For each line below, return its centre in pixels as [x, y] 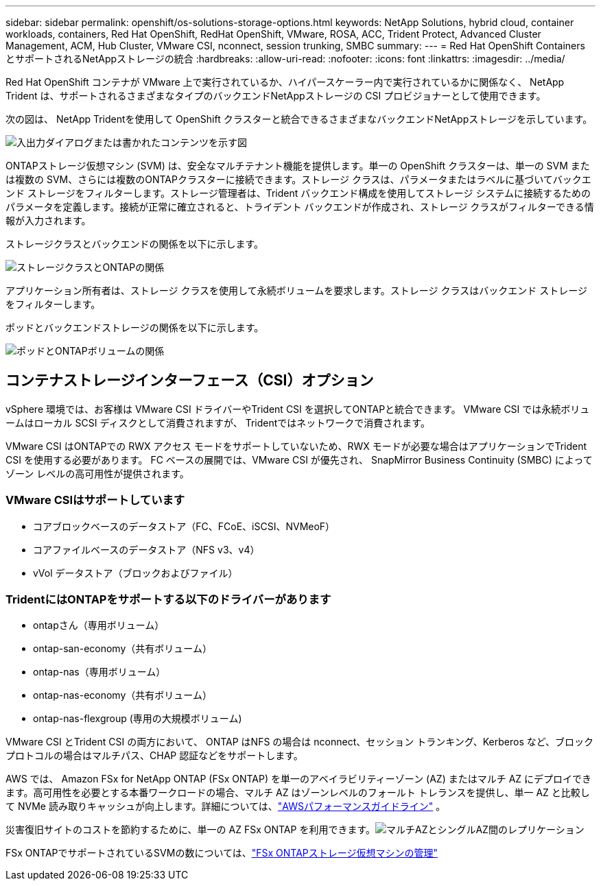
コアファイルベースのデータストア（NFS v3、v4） [146, 549]
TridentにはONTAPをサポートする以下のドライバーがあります [168, 599]
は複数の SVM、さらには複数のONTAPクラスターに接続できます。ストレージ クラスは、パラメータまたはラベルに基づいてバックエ [298, 179]
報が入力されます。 [48, 220]
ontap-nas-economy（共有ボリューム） [122, 695]
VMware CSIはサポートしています [95, 500]
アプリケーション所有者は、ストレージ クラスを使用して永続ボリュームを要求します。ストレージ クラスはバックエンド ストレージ [296, 290]
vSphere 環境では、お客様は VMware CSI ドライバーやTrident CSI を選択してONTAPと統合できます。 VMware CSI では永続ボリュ [298, 409]
